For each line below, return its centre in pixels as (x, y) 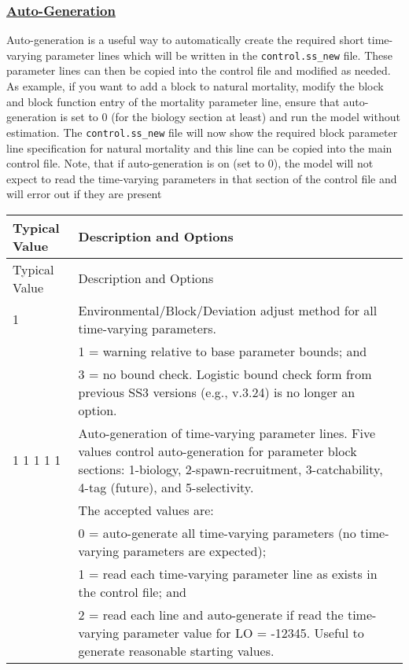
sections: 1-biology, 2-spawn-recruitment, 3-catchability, (230, 469)
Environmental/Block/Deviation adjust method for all (228, 310)
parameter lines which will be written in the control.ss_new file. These (219, 55)
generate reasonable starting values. (176, 650)
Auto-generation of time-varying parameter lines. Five (227, 433)
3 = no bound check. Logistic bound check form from (225, 374)
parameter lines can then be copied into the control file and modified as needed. (199, 70)
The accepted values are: (146, 510)
